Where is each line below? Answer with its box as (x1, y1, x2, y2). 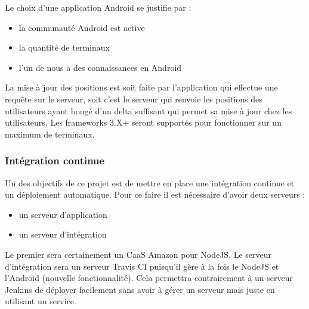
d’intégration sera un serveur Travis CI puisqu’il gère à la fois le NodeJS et (5, 260, 279, 272)
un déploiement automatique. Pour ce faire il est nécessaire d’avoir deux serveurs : (5, 188, 305, 201)
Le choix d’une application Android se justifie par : (5, 1, 191, 13)
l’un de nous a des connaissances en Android (18, 61, 182, 73)
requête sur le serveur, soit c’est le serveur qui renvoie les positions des (5, 92, 262, 105)
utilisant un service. (5, 295, 76, 307)
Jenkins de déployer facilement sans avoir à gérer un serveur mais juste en (5, 283, 275, 295)
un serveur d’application (18, 208, 107, 220)
